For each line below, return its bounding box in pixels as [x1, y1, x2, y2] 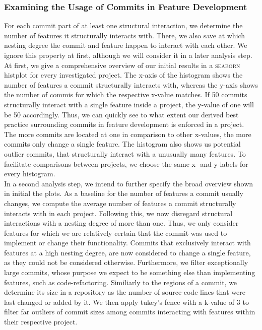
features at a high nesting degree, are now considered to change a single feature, [4, 247, 251, 257]
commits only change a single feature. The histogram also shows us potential [4, 139, 241, 149]
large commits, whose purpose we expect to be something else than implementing [4, 267, 255, 278]
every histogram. [4, 168, 55, 179]
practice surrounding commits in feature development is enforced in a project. [4, 119, 244, 129]
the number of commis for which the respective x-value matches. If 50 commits [4, 89, 247, 100]
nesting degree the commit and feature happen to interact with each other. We [4, 40, 247, 50]
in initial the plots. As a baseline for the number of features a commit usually [4, 188, 243, 199]
